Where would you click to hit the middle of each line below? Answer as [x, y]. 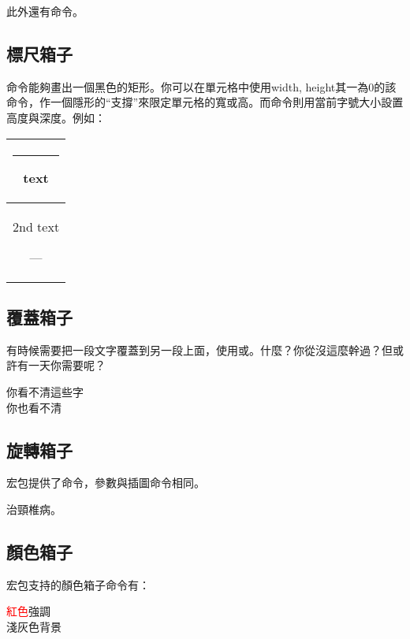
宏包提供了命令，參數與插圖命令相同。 [106, 483]
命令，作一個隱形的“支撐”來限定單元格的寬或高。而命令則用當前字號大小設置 [205, 102]
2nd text [36, 226]
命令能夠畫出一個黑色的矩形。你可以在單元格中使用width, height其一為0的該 [201, 86]
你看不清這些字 [45, 391]
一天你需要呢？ [67, 365]
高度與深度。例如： [56, 117]
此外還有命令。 [45, 11]
